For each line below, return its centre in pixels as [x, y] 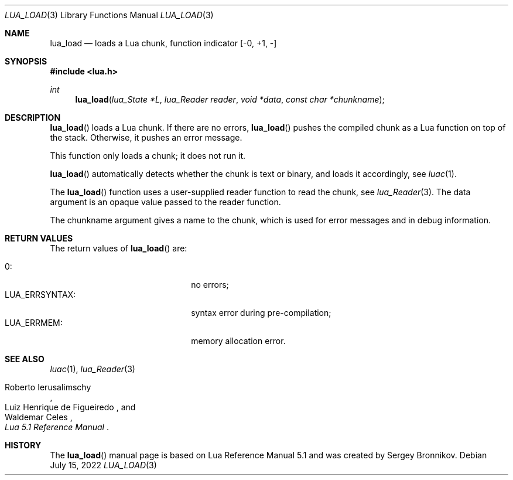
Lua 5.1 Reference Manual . [57, 427]
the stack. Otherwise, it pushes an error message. [146, 137]
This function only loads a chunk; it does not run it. [148, 156]
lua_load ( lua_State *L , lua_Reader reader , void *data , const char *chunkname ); [230, 99]
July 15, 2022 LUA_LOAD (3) [103, 465]
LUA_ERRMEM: [34, 323]
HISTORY [23, 445]
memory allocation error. [238, 341]
